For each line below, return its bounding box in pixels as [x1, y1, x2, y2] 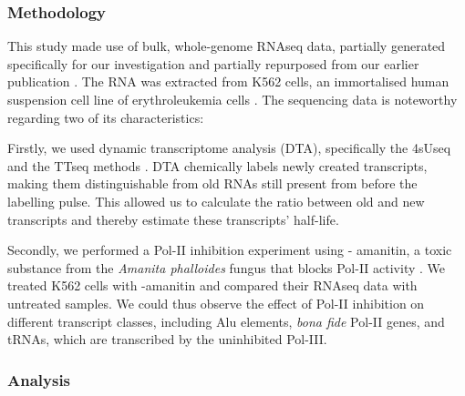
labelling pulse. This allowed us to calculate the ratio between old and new [7, 191, 425, 210]
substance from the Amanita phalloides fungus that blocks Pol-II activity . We [7, 258, 445, 277]
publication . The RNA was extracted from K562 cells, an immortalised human [7, 72, 449, 91]
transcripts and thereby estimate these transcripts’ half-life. [7, 209, 339, 228]
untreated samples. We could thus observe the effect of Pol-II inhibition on [7, 293, 425, 312]
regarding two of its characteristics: [7, 107, 204, 127]
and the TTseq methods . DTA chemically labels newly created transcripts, [7, 156, 428, 175]
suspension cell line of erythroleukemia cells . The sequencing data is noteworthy [7, 90, 458, 108]
